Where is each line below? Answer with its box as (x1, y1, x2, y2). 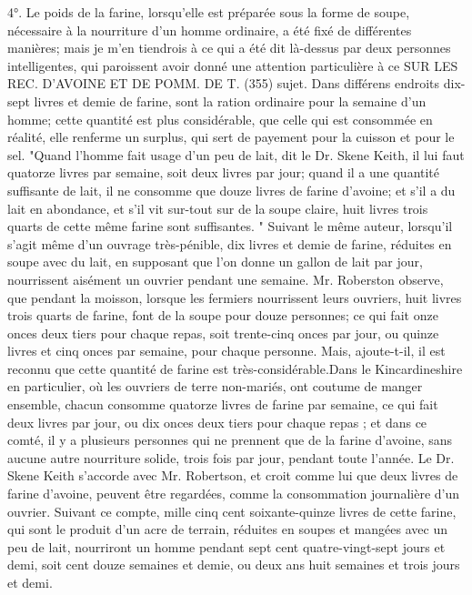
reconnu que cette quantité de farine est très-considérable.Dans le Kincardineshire (7, 358, 463, 378)
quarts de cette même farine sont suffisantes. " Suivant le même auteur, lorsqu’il (7, 217, 453, 236)
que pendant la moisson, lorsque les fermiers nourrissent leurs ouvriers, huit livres (7, 287, 462, 307)
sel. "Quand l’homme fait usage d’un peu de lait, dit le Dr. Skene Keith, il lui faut (7, 145, 465, 164)
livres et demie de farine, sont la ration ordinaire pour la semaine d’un (34, 91, 427, 110)
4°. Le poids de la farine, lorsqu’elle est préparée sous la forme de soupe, (7, 3, 410, 21)
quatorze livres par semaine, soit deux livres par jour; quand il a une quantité (7, 163, 440, 182)
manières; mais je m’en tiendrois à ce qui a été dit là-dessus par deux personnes (7, 38, 451, 57)
